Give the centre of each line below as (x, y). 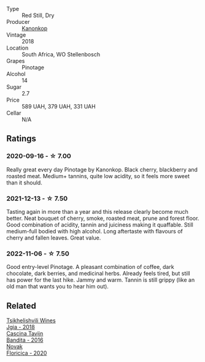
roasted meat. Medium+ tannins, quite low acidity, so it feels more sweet (98, 176)
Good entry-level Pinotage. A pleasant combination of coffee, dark (90, 267)
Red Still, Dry (38, 15)
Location (17, 48)
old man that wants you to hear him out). (58, 287)
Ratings (21, 139)
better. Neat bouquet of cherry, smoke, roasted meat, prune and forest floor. (103, 218)
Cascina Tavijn (25, 334)
